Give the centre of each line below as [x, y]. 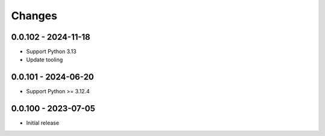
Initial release [43, 123]
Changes [34, 16]
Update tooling [45, 60]
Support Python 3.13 [51, 52]
